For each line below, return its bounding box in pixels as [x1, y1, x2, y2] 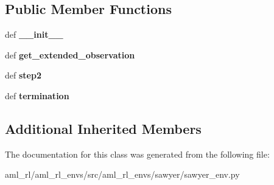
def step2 [5, 69, 41, 82]
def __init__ [5, 28, 63, 41]
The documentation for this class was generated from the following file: [5, 147, 270, 160]
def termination [5, 89, 69, 102]
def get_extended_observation [5, 48, 135, 61]
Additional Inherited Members [5, 119, 202, 138]
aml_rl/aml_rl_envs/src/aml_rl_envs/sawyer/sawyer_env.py [5, 168, 240, 181]
